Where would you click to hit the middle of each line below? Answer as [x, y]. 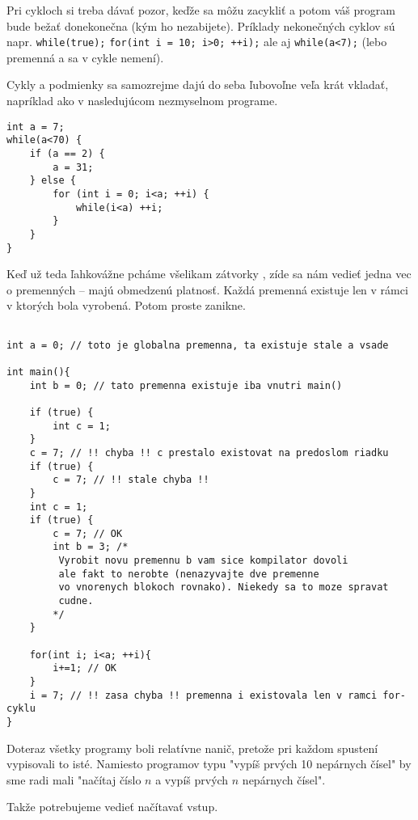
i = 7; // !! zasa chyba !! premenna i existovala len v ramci [203, 695]
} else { [53, 181]
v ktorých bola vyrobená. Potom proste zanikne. [126, 305]
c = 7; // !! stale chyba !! [131, 480]
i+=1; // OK [85, 668]
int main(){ [38, 372]
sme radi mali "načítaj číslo [74, 779]
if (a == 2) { [67, 153]
